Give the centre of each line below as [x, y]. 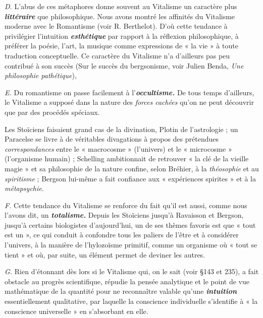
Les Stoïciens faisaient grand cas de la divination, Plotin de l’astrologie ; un [121, 129]
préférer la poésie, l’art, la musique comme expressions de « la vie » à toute [121, 46]
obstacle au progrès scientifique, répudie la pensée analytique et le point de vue [127, 281]
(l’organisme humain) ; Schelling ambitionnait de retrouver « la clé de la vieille [127, 158]
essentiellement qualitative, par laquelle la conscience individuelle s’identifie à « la [131, 301]
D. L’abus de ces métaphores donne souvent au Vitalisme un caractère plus [121, 6]
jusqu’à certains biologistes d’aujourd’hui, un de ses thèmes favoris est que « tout [130, 225]
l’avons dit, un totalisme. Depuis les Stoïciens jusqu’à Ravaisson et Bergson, [124, 215]
